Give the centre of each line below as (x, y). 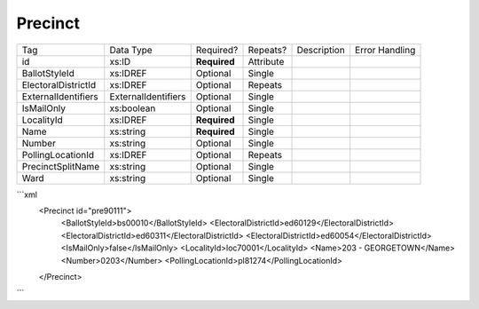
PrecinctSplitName (61, 166)
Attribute (266, 61)
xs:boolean (133, 108)
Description (321, 50)
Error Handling (385, 50)
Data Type (131, 50)
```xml (27, 194)
